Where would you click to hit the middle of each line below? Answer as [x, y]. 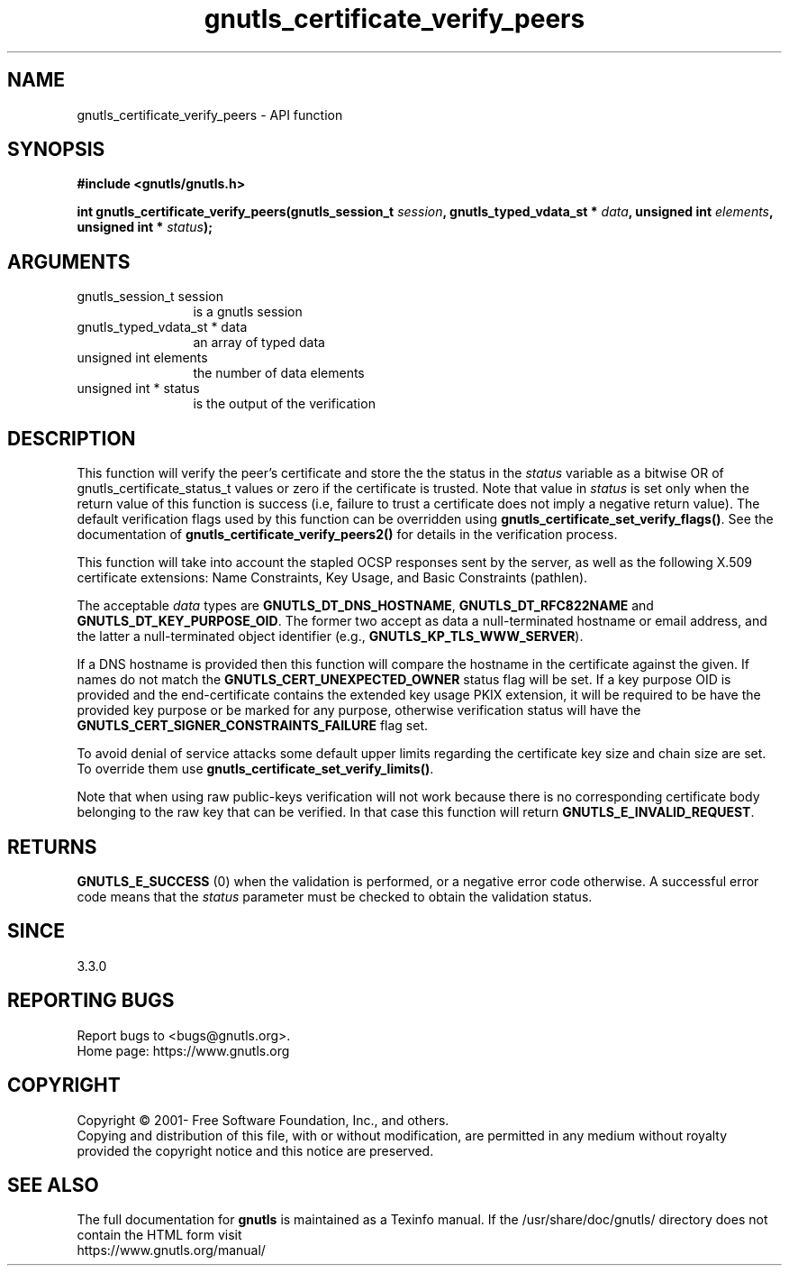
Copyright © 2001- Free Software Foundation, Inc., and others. [263, 1120]
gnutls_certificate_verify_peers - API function [210, 114]
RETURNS [52, 847]
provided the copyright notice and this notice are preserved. [255, 1150]
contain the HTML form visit [159, 1235]
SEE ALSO [53, 1185]
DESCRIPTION [72, 438]
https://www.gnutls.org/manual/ [171, 1250]
